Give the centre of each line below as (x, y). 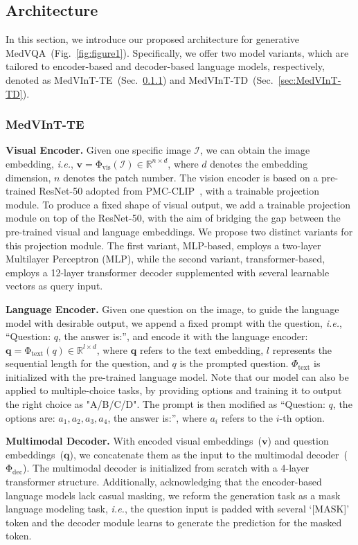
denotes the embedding (259, 163)
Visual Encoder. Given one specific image (98, 150)
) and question (298, 441)
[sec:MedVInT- (310, 79)
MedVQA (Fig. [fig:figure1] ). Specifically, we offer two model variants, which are (177, 52)
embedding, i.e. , (39, 163)
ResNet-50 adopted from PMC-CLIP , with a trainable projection (179, 191)
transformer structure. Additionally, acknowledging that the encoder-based (164, 482)
